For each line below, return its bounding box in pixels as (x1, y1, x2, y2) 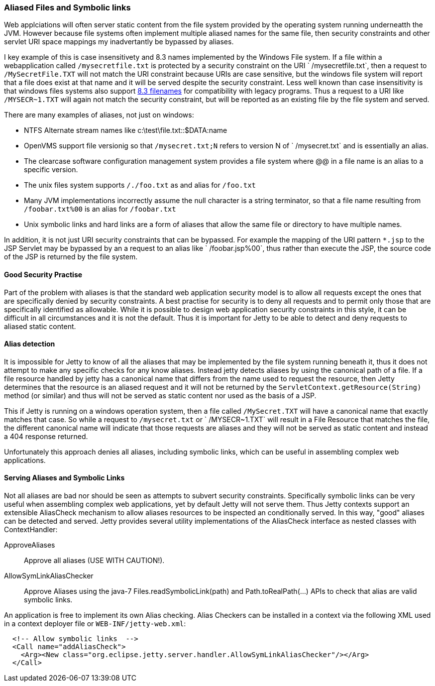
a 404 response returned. (4, 432, 88, 441)
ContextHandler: (4, 525, 58, 534)
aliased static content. (4, 322, 76, 331)
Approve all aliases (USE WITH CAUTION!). (24, 556, 165, 565)
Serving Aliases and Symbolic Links (4, 473, 125, 482)
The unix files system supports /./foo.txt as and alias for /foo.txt (24, 181, 256, 190)
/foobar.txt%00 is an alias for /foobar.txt (24, 205, 176, 214)
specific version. (24, 165, 78, 174)
